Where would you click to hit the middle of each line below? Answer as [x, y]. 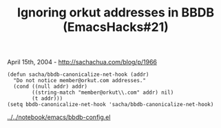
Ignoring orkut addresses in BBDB [116, 13]
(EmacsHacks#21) [116, 27]
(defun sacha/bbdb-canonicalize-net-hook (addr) [78, 75]
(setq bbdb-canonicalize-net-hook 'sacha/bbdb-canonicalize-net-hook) [110, 105]
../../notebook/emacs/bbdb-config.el [59, 117]
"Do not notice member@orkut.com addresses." [80, 81]
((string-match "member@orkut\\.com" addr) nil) [103, 93]
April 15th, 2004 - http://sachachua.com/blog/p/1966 [82, 62]
